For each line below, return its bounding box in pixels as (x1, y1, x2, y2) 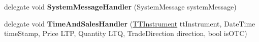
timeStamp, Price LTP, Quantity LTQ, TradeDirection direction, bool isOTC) (4, 28, 247, 38)
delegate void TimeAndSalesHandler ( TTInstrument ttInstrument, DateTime (4, 18, 255, 28)
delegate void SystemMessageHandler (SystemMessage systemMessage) (4, 1, 237, 11)
